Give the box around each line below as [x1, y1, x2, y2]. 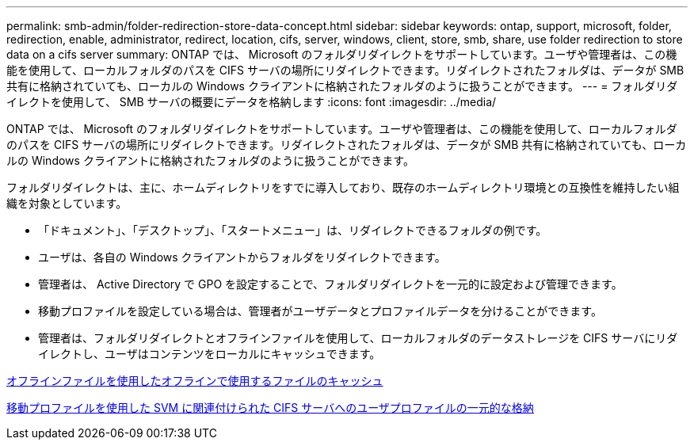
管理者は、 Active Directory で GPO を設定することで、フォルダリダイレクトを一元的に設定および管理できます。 [38, 277, 623, 291]
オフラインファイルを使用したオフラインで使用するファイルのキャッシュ [6, 374, 383, 387]
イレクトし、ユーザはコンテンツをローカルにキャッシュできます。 [38, 347, 381, 360]
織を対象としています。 [6, 196, 128, 210]
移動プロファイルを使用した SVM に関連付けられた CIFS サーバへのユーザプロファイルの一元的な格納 [6, 401, 534, 414]
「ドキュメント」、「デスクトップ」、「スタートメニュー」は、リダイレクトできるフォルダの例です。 [38, 223, 547, 237]
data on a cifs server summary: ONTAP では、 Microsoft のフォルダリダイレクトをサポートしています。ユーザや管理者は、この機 [6, 48, 677, 61]
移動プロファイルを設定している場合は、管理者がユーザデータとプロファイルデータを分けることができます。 [38, 304, 602, 318]
